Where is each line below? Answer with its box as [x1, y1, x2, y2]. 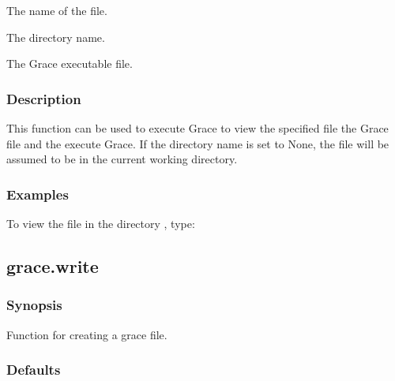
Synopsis [6, 295, 62, 315]
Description [6, 88, 81, 108]
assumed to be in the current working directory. [6, 151, 238, 167]
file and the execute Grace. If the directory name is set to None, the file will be [6, 135, 389, 151]
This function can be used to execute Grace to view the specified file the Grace [6, 120, 389, 136]
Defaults [6, 360, 61, 379]
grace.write [6, 253, 99, 278]
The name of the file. [6, 2, 107, 18]
